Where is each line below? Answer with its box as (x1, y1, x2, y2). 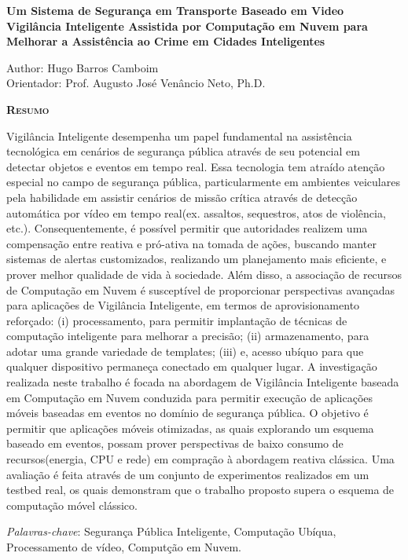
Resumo (6, 101, 50, 117)
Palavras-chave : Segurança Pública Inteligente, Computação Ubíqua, (6, 523, 336, 540)
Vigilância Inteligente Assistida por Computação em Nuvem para (6, 17, 368, 34)
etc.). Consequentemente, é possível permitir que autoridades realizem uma (6, 220, 368, 236)
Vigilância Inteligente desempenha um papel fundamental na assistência (6, 127, 352, 144)
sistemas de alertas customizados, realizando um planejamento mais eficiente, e (6, 251, 387, 267)
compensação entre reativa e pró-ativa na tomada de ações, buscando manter (6, 235, 377, 251)
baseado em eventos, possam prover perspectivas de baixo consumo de (6, 435, 344, 452)
